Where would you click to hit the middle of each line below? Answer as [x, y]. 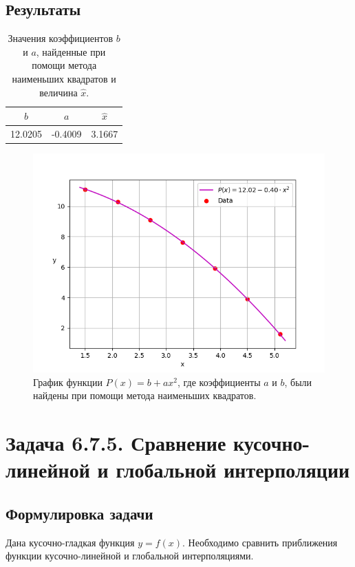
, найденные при [71, 51]
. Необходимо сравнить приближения [260, 542]
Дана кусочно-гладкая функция [70, 542]
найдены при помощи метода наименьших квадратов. [145, 395]
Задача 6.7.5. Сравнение [116, 443]
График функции [68, 382]
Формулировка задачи [79, 513]
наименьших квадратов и [64, 78]
